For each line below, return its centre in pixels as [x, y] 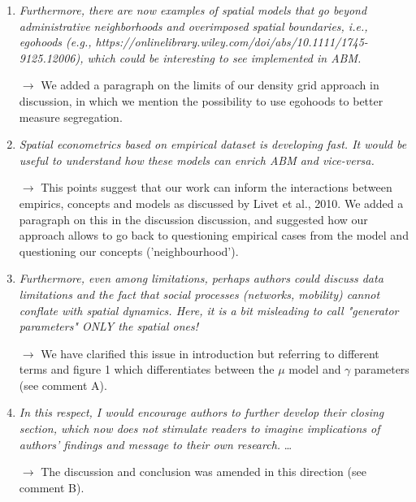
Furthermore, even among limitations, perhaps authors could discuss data [201, 278]
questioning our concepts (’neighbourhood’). [129, 251]
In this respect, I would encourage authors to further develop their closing [201, 412]
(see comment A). [63, 385]
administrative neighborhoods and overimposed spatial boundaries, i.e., [193, 26]
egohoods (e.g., [55, 42]
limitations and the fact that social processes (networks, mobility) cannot [199, 294]
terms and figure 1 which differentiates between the [147, 369]
